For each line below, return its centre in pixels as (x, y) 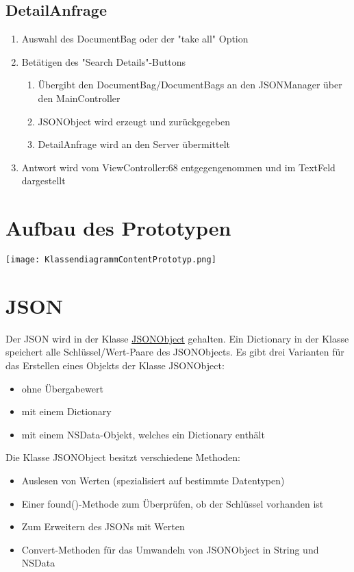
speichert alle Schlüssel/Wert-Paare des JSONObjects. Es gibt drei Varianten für (175, 352)
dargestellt (43, 181)
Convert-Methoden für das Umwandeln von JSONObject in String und (170, 549)
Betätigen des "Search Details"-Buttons (103, 61)
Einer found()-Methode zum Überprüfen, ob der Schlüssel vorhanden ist (173, 503)
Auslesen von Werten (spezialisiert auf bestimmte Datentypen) (153, 481)
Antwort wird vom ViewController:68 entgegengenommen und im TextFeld (178, 167)
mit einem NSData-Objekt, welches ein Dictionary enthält (143, 434)
